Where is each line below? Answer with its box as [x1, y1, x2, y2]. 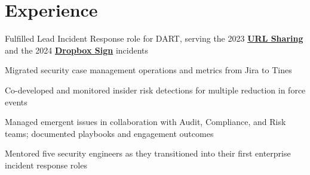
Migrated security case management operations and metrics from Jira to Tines [5, 64, 292, 76]
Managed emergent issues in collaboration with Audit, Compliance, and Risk [5, 115, 286, 128]
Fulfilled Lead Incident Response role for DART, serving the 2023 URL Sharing [5, 32, 303, 45]
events [5, 95, 27, 108]
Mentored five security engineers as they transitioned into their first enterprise [5, 147, 291, 160]
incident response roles [5, 158, 87, 171]
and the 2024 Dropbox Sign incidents [5, 43, 149, 56]
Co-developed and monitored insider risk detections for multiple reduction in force [5, 83, 306, 96]
